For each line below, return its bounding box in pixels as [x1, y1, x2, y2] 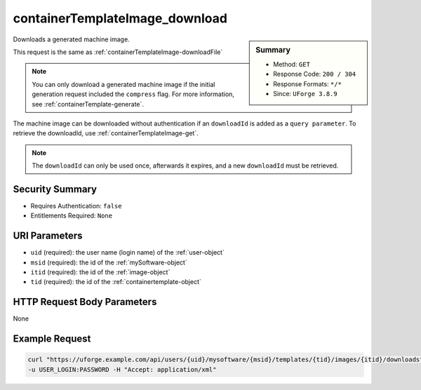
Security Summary [13, 183, 98, 195]
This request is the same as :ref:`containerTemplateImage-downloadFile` [13, 48, 223, 56]
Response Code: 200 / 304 [273, 70, 356, 79]
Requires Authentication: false [30, 201, 122, 210]
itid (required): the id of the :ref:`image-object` [30, 268, 171, 276]
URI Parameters [13, 230, 83, 242]
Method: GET [273, 60, 310, 68]
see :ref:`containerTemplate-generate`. [32, 100, 144, 108]
